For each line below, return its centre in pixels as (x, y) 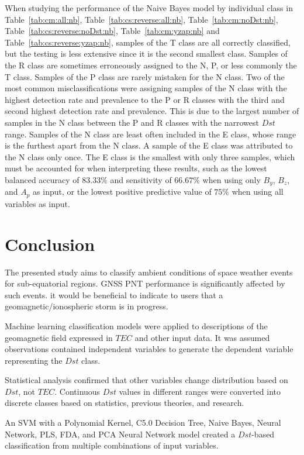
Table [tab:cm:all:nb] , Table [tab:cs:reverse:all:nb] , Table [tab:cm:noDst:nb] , (141, 19)
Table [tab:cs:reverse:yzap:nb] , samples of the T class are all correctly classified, (148, 42)
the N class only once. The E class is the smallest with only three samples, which (150, 156)
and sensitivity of (141, 179)
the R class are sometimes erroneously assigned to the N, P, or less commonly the (151, 65)
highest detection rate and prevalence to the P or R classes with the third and (145, 99)
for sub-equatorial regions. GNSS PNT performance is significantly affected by (145, 283)
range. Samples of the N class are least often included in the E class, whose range (151, 134)
